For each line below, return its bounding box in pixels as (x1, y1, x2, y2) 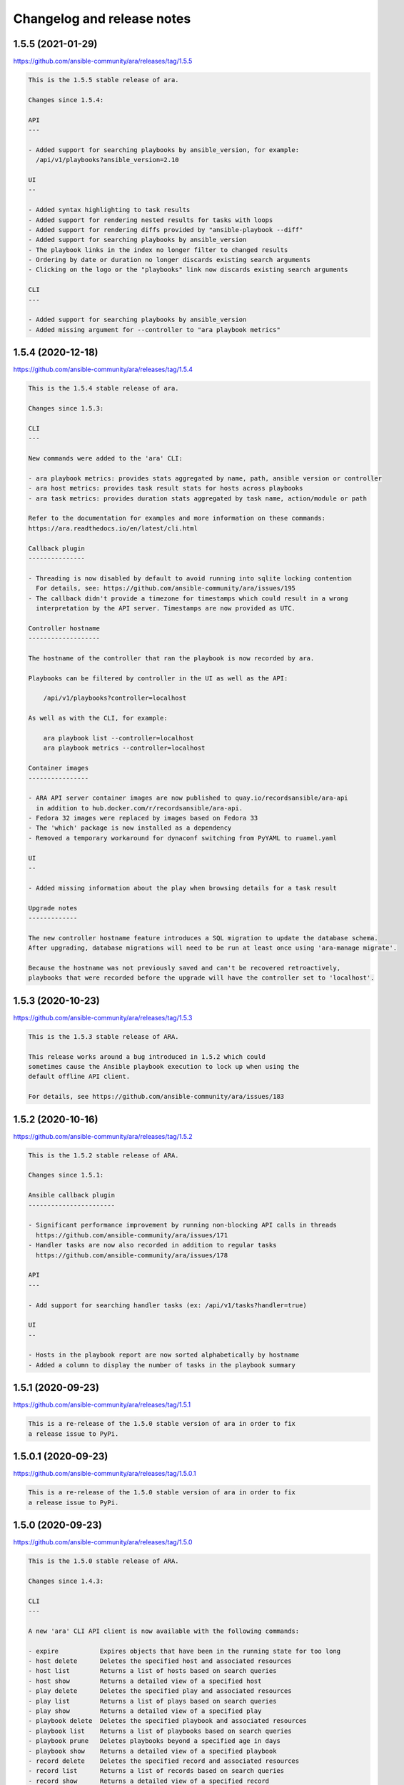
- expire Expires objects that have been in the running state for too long (28, 1646, 341, 1655)
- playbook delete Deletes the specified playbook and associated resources (28, 1717, 307, 1725)
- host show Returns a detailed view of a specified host (28, 1676, 262, 1685)
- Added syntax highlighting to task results (28, 206, 191, 214)
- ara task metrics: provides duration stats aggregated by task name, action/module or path (28, 494, 368, 503)
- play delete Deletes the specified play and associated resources (28, 1687, 292, 1695)
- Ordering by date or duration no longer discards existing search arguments (28, 256, 310, 264)
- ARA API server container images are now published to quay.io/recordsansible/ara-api (28, 794, 349, 803)
